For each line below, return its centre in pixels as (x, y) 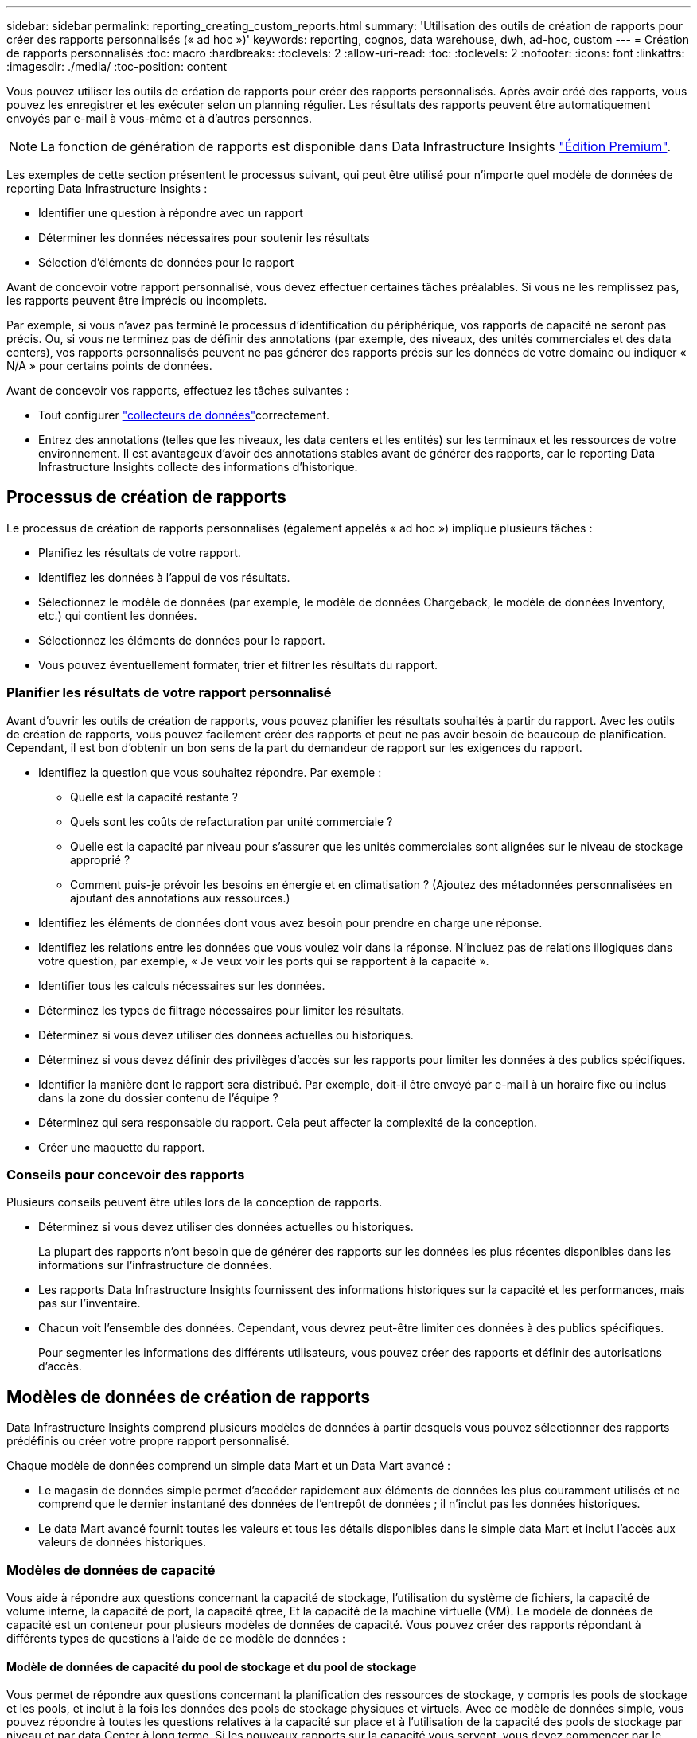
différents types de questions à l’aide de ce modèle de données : (176, 1638)
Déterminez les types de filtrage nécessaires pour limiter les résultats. (222, 1010)
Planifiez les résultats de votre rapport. (140, 552)
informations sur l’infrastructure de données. (155, 1265)
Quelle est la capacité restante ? (154, 797)
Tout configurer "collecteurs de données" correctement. (184, 415)
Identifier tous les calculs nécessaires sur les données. (182, 985)
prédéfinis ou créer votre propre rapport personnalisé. (148, 1441)
